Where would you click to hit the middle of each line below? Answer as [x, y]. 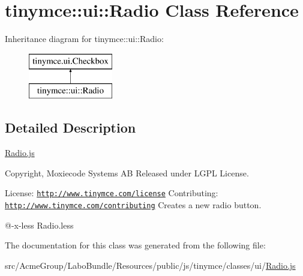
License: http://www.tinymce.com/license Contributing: [112, 193]
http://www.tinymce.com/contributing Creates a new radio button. [133, 204]
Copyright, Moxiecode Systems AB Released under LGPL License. [127, 172]
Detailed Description [70, 127]
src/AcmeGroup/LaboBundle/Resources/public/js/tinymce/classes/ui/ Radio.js [150, 265]
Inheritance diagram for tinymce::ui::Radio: [84, 39]
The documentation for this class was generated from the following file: [135, 245]
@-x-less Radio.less [39, 225]
